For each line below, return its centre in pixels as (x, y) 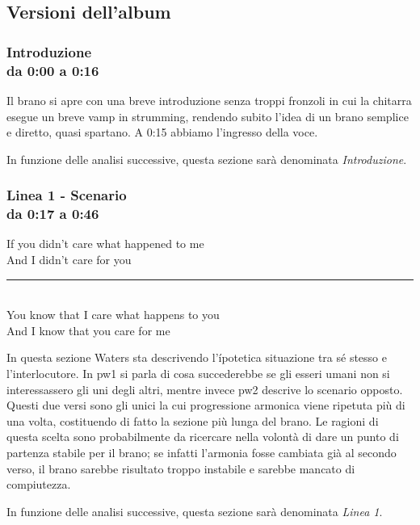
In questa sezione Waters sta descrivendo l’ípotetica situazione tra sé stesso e (197, 357)
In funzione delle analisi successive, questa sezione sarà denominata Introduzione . (207, 159)
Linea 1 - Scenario (67, 195)
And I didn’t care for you (69, 260)
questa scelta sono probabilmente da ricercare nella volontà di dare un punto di (203, 437)
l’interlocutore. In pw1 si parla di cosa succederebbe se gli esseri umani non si (198, 373)
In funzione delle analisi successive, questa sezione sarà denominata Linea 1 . (195, 511)
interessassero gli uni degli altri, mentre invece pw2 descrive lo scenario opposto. (205, 389)
